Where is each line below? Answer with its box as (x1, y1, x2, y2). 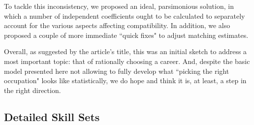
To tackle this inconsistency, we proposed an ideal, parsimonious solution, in (4, 1, 234, 11)
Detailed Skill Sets (4, 109, 100, 124)
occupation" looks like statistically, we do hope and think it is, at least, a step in (4, 75, 247, 86)
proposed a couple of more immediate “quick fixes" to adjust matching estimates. (4, 30, 249, 40)
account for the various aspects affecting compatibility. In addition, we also (4, 20, 230, 31)
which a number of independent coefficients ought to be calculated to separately (4, 10, 245, 21)
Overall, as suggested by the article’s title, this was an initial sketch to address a (4, 46, 247, 57)
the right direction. (4, 85, 61, 95)
